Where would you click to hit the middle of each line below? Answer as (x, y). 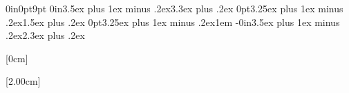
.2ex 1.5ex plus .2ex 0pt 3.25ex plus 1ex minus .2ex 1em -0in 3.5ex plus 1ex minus (173, 22)
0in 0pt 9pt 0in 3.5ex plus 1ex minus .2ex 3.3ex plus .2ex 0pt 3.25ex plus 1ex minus (174, 8)
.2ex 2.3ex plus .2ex (45, 35)
